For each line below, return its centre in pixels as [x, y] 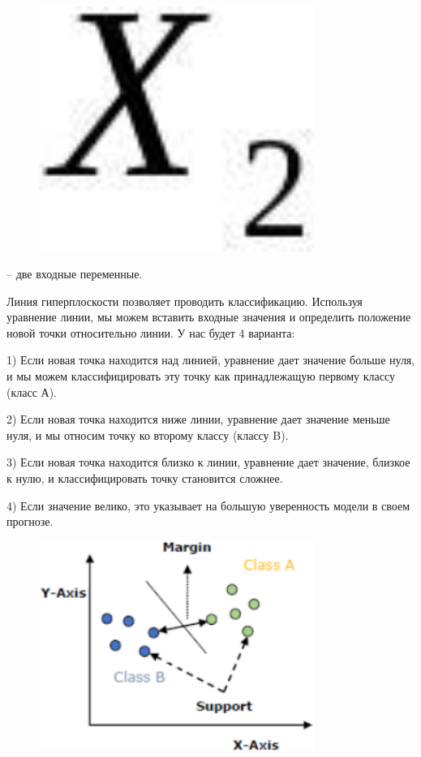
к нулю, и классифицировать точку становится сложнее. [145, 478]
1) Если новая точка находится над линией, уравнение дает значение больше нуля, [211, 360]
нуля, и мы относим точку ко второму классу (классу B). [148, 434]
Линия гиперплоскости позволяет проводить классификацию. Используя [185, 301]
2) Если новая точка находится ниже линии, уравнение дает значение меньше [198, 419]
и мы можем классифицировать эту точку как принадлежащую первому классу [201, 376]
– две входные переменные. [75, 274]
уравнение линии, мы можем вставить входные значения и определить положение [209, 317]
